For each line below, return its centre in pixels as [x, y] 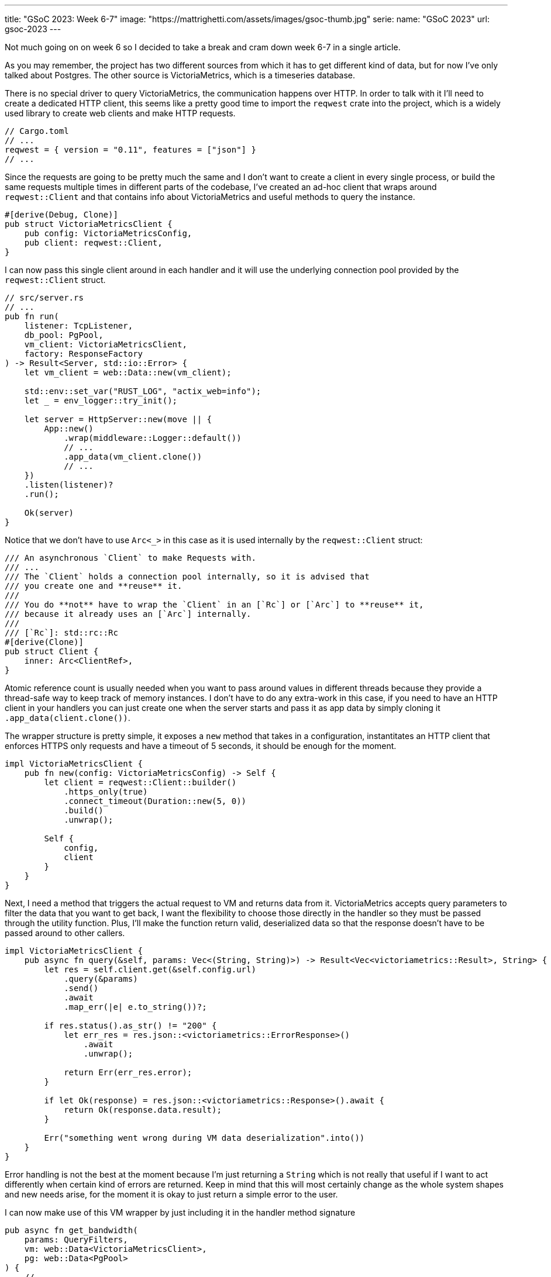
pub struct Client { [52, 651]
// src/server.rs [44, 298]
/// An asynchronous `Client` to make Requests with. [130, 558]
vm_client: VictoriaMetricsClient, [106, 344]
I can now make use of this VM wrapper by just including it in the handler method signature [180, 1212]
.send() [81, 988]
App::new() [69, 429]
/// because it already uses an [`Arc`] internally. [128, 614]
